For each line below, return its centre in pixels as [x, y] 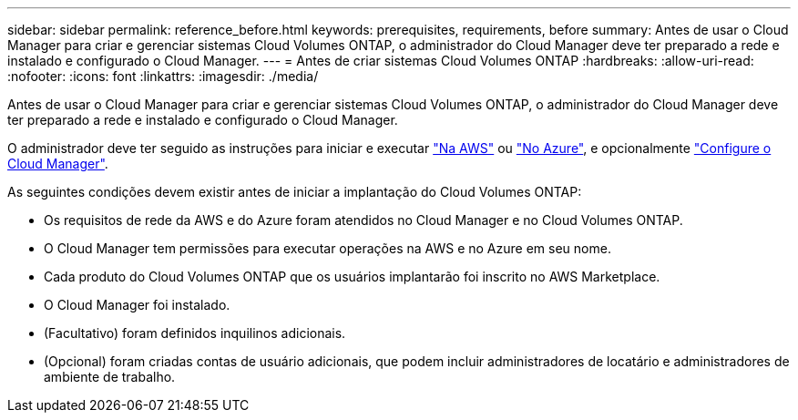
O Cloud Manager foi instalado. [137, 305]
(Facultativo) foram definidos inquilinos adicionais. [195, 333]
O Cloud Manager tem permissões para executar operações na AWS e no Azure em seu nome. [327, 248]
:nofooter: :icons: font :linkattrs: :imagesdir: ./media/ [163, 76]
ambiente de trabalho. [110, 377]
